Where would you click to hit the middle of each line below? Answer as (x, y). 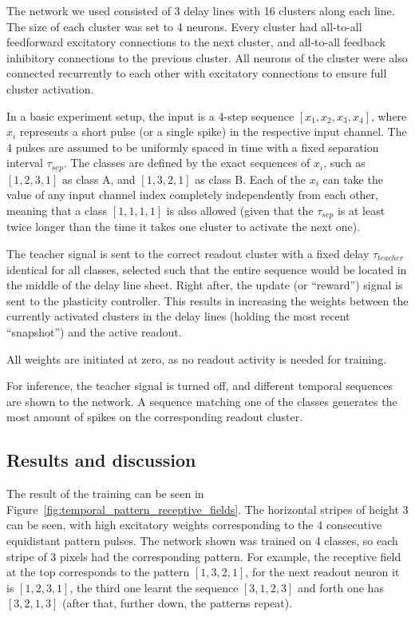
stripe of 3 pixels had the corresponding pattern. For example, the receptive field (204, 556)
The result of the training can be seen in (105, 494)
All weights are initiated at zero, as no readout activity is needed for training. (197, 358)
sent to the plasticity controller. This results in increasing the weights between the (207, 300)
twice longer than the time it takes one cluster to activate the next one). (184, 227)
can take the (353, 179)
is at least (361, 210)
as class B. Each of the (250, 179)
